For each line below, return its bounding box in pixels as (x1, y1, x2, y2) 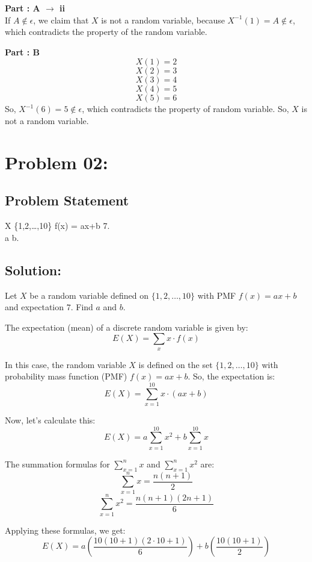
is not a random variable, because (101, 13, 225, 26)
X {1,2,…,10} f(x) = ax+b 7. (5, 219, 110, 232)
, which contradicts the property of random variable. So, (82, 102, 289, 115)
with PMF (197, 289, 236, 301)
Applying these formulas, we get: (5, 523, 126, 536)
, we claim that (33, 13, 89, 26)
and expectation (5, 301, 64, 313)
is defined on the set (138, 358, 213, 370)
